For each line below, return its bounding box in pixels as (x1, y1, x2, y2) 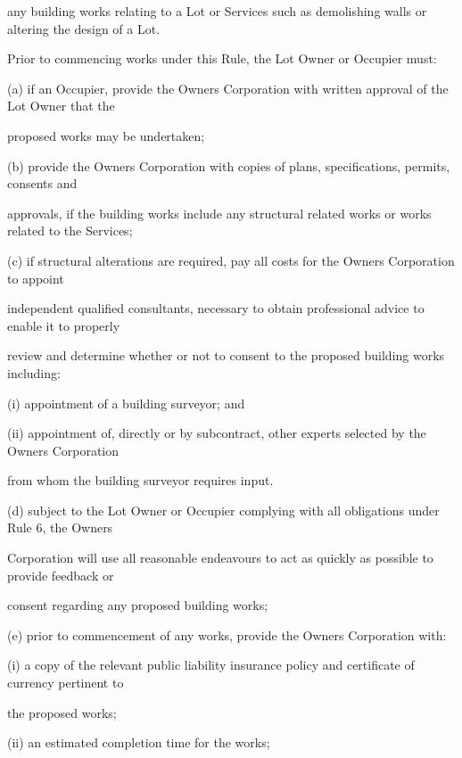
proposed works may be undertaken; (7, 126, 205, 144)
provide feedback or (7, 565, 114, 584)
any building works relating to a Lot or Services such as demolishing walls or (7, 2, 427, 20)
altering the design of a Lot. (7, 19, 161, 37)
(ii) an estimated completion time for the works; (7, 733, 270, 752)
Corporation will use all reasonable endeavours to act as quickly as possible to (7, 548, 433, 567)
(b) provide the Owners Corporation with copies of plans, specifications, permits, (7, 156, 450, 175)
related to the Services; (7, 221, 133, 240)
